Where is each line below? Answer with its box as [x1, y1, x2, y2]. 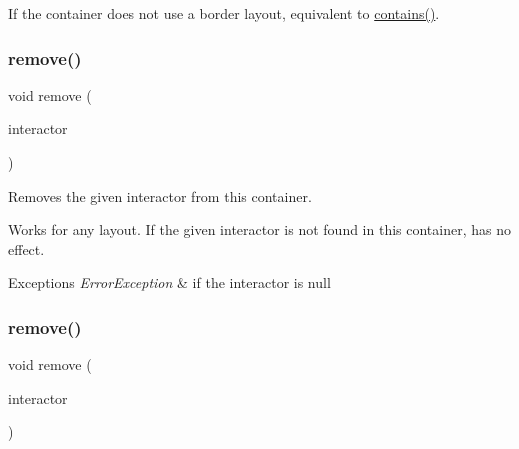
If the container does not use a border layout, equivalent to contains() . [8, 3, 440, 23]
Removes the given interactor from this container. [8, 185, 312, 206]
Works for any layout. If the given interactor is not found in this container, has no [8, 219, 511, 240]
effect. [8, 238, 45, 259]
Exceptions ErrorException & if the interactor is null [8, 272, 331, 293]
